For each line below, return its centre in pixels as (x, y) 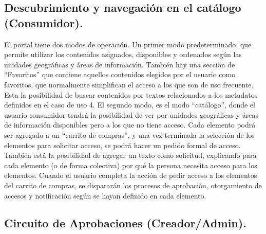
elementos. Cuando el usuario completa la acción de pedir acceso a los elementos (131, 175)
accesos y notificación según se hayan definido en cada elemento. (105, 195)
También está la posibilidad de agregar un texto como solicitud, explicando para (130, 155)
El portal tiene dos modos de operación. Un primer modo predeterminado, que (128, 44)
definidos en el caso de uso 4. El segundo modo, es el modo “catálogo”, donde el (130, 105)
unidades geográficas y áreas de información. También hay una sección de (120, 64)
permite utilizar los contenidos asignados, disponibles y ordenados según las (123, 54)
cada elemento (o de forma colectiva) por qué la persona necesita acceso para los (131, 165)
